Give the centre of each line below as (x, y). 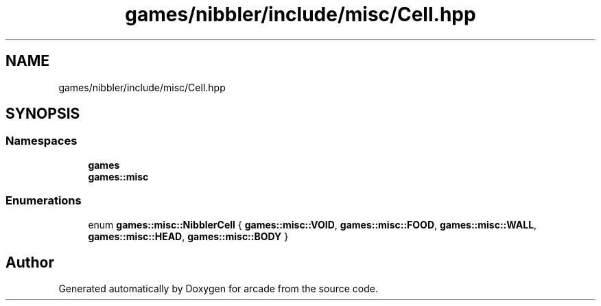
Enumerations (44, 201)
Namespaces (42, 141)
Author (30, 262)
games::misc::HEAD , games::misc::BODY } (188, 236)
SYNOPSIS (43, 114)
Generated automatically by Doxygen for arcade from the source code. (218, 289)
